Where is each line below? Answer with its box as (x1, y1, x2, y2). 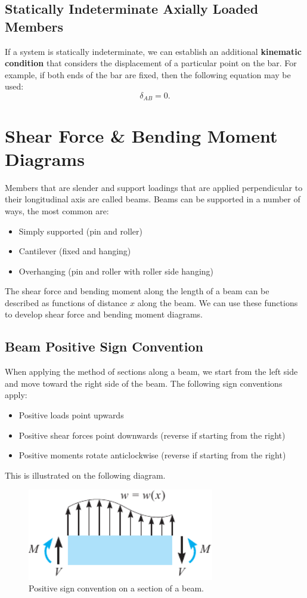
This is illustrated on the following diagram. (5, 468, 166, 481)
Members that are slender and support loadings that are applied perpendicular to (5, 181, 303, 193)
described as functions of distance (5, 296, 128, 309)
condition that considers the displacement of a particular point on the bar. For (5, 57, 297, 69)
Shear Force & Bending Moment (5, 123, 278, 147)
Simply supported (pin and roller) (18, 224, 142, 237)
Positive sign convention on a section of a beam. (29, 582, 204, 594)
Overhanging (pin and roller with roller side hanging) (18, 264, 214, 277)
